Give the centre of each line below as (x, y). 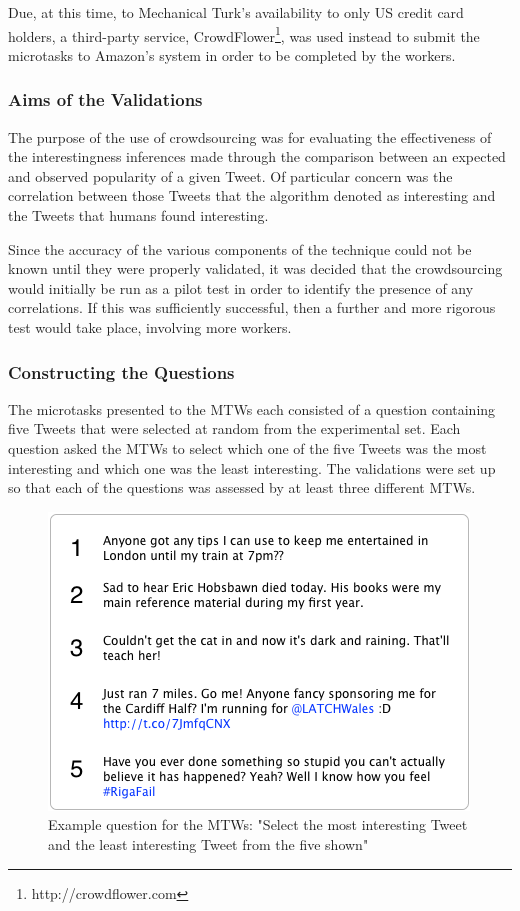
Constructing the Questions (121, 371)
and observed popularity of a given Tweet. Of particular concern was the (230, 175)
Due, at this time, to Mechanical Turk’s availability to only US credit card (236, 12)
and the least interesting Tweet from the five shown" (208, 843)
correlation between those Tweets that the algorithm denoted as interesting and (252, 195)
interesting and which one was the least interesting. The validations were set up (252, 467)
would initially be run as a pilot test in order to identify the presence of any (241, 287)
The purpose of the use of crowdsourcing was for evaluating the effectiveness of (250, 136)
